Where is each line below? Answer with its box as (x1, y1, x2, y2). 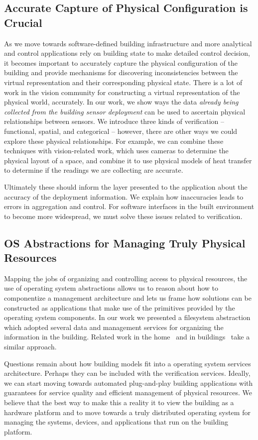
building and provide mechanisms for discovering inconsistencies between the (4, 67, 238, 78)
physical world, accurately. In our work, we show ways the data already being (4, 97, 239, 107)
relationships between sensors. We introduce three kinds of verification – (4, 116, 225, 126)
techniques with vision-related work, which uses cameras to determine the (4, 145, 229, 156)
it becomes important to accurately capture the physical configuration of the (4, 57, 238, 68)
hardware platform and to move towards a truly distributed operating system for (4, 407, 251, 417)
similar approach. (4, 341, 57, 352)
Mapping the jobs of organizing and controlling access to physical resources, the (4, 273, 248, 283)
